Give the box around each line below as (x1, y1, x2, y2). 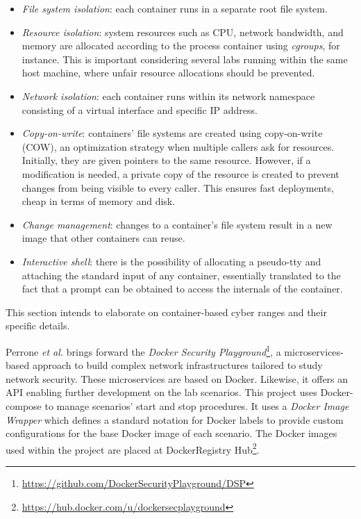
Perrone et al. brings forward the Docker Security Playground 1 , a (6, 342, 281, 359)
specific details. (6, 318, 70, 333)
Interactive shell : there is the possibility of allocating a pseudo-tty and (22, 254, 321, 268)
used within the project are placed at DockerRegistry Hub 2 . (6, 440, 260, 456)
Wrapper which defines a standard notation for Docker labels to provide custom (6, 412, 344, 427)
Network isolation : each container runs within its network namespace (22, 88, 315, 103)
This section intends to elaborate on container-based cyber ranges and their (6, 304, 327, 319)
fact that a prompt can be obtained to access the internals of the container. (22, 281, 343, 296)
